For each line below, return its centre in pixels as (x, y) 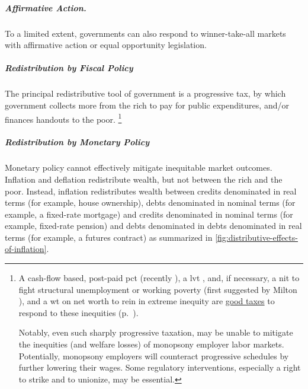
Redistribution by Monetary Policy (77, 142)
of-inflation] (26, 249)
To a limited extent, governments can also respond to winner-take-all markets (145, 33)
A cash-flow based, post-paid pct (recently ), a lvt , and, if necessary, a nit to (159, 278)
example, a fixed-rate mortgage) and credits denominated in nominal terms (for (149, 214)
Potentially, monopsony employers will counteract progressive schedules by (154, 355)
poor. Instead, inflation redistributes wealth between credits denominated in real (151, 191)
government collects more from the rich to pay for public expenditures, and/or (147, 105)
